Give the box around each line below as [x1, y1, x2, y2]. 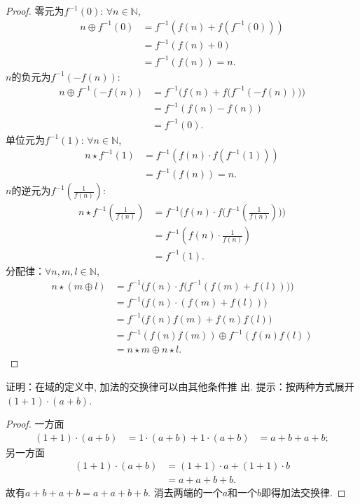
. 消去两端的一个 [148, 485, 223, 500]
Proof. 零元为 [6, 4, 64, 18]
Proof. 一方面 [6, 416, 64, 431]
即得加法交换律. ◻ [261, 485, 346, 500]
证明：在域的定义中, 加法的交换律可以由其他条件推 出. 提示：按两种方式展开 [6, 379, 354, 393]
